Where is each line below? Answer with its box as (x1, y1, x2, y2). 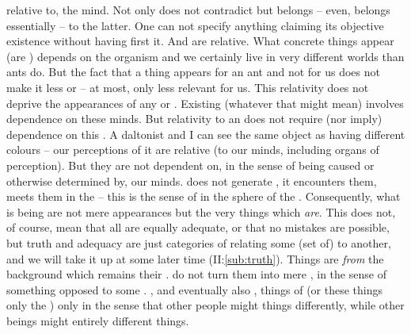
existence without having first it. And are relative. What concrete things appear (6, 33, 394, 49)
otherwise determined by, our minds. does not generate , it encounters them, (6, 172, 377, 189)
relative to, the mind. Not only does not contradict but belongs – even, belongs (6, 2, 390, 17)
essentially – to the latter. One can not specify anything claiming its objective (6, 17, 384, 33)
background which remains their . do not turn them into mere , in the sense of (6, 266, 386, 282)
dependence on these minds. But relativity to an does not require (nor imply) (6, 110, 382, 127)
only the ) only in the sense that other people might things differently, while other (6, 297, 405, 313)
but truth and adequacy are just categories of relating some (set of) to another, (6, 234, 391, 251)
